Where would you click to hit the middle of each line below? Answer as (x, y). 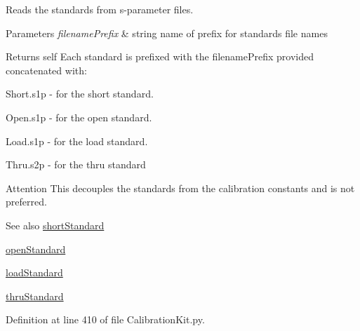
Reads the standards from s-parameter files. (100, 9)
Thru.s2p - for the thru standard (76, 164)
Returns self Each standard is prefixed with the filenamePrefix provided (160, 56)
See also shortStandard (55, 225)
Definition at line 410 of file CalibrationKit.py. (105, 319)
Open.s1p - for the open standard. (79, 117)
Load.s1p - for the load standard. (77, 141)
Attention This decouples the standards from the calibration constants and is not (180, 188)
